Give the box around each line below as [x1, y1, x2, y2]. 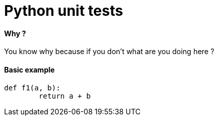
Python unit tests [4, 2, 123, 19]
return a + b [38, 91, 91, 100]
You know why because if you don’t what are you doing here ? [4, 47, 214, 56]
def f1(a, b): [4, 83, 61, 92]
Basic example [4, 65, 55, 74]
